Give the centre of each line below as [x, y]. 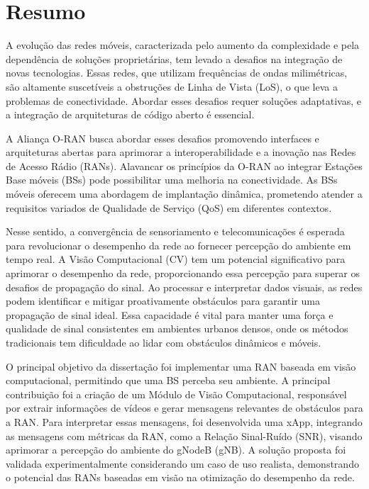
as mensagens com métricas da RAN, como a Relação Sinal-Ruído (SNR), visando [184, 435]
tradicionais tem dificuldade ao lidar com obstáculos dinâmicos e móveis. [164, 342]
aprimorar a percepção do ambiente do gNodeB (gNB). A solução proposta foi [176, 450]
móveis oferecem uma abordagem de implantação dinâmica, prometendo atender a [184, 194]
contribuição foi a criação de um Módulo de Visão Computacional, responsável [176, 394]
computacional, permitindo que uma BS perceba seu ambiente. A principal [168, 380]
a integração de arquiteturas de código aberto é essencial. [130, 114]
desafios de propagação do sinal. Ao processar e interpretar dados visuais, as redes [184, 287]
